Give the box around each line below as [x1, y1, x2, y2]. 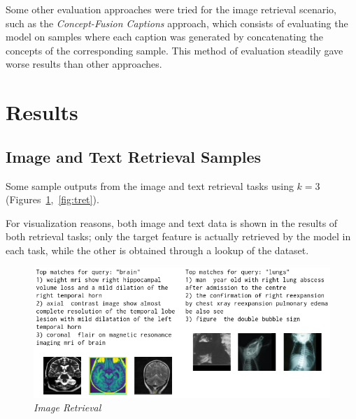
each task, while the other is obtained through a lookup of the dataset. [6, 242, 309, 257]
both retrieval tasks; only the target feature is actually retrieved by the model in [6, 229, 351, 244]
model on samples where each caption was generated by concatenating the [6, 29, 324, 44]
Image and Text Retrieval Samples [6, 145, 262, 167]
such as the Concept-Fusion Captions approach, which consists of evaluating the [6, 15, 348, 30]
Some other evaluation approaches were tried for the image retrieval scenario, [6, 2, 336, 16]
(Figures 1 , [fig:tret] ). [6, 192, 99, 207]
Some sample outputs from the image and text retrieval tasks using [6, 178, 294, 193]
